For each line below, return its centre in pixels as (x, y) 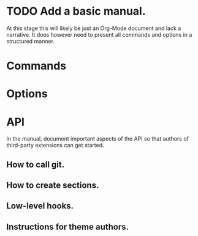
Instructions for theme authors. (68, 227)
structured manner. (31, 41)
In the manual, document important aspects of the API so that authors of (97, 139)
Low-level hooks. (40, 206)
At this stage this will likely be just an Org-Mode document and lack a (94, 28)
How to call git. (36, 164)
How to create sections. (53, 186)
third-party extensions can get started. (55, 146)
